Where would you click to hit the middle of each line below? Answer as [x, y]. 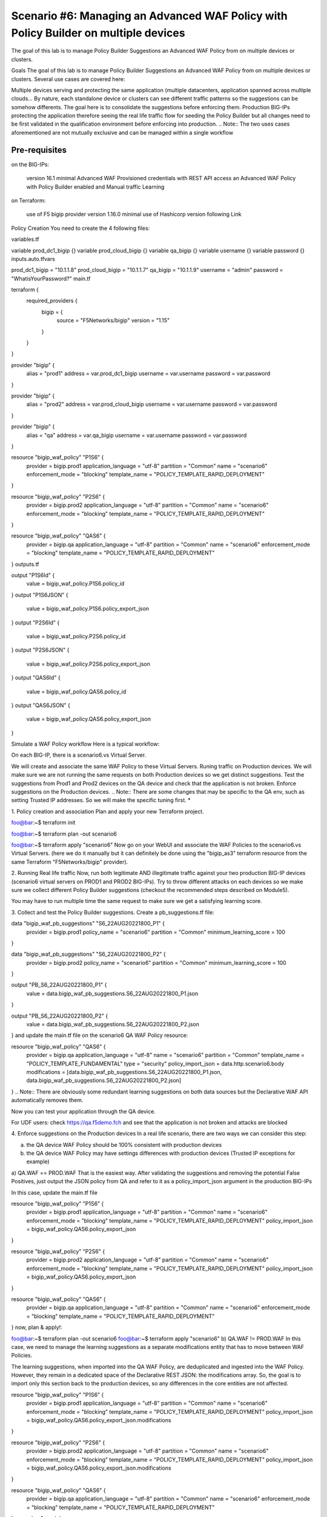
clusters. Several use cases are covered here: [68, 79]
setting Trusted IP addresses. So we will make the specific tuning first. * [101, 800]
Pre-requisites [39, 150]
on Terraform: [28, 200]
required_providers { [52, 301]
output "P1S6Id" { [33, 575]
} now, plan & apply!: [37, 1327]
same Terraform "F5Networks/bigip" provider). [70, 862]
